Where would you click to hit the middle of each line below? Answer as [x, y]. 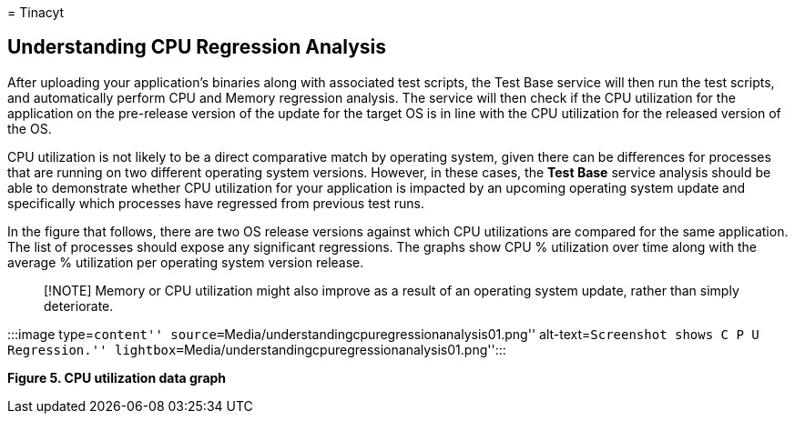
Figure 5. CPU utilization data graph [117, 377]
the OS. [30, 128]
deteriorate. [79, 306]
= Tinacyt [36, 12]
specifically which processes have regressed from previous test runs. [216, 203]
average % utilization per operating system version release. [186, 262]
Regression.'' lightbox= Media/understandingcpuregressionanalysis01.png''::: [257, 349]
